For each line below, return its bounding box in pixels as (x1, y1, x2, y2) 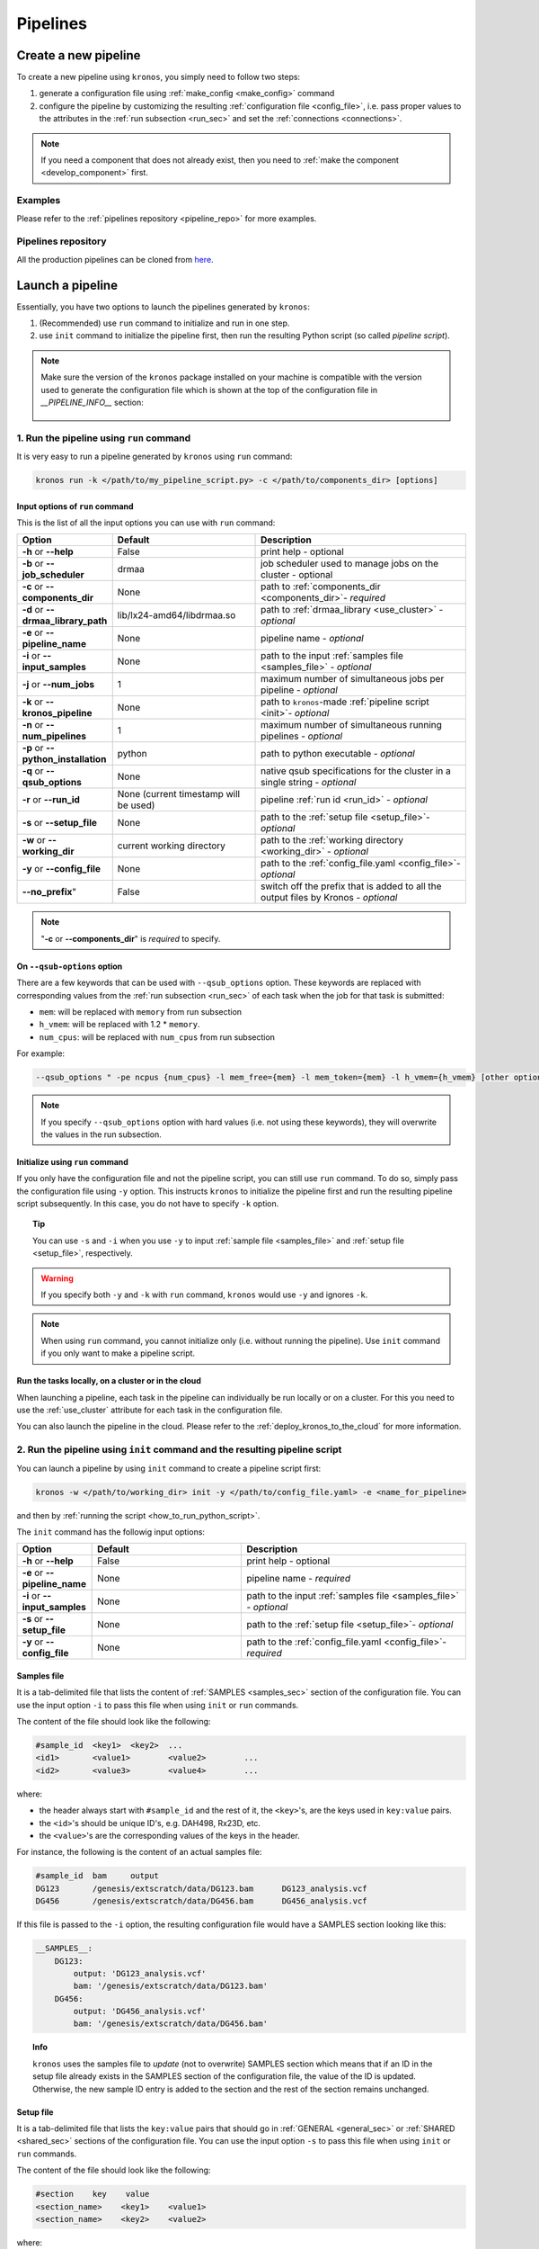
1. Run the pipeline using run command (16, 432, 191, 444)
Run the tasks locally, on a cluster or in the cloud (16, 1375, 202, 1386)
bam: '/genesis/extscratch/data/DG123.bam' (73, 1981, 269, 1992)
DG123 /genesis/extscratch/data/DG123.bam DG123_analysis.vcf (35, 1883, 367, 1894)
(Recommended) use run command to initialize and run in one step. (39, 318, 290, 328)
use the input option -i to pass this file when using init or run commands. (16, 1699, 299, 1710)
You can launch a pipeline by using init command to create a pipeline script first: (16, 1463, 322, 1474)
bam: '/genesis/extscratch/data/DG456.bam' (73, 2019, 269, 2029)
